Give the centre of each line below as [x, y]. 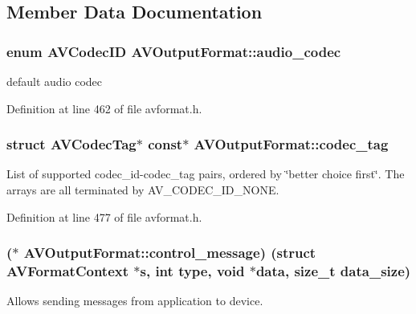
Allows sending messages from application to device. [135, 301]
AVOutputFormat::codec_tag [291, 144]
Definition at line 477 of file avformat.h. [104, 216]
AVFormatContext [68, 271]
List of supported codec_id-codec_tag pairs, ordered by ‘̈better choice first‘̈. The [206, 174]
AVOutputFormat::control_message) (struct [170, 253]
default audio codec [55, 81]
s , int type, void [192, 271]
